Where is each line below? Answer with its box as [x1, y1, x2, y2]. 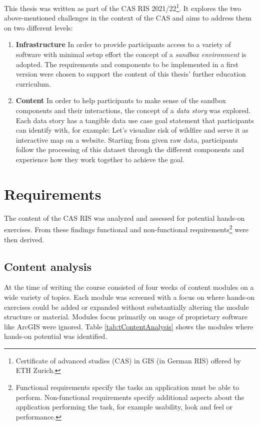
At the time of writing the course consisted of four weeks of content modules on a [4, 282, 254, 292]
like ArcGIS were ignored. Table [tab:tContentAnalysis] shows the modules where [4, 321, 253, 331]
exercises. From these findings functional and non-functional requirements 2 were [4, 223, 248, 234]
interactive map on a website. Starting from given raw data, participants [15, 134, 238, 145]
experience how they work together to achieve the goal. [15, 154, 185, 164]
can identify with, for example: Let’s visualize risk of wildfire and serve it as [15, 125, 248, 135]
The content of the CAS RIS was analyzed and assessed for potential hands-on [4, 212, 245, 223]
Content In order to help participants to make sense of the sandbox [15, 95, 226, 106]
